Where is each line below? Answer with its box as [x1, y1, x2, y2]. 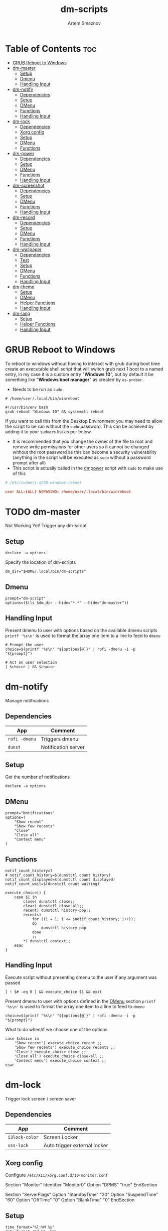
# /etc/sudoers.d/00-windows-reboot [5, 480, 82, 485]
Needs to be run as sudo [12, 386, 63, 392]
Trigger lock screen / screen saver [5, 1095, 76, 1101]
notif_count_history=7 [5, 868, 53, 873]
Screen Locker [43, 1134, 78, 1141]
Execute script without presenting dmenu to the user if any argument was [5, 974, 157, 980]
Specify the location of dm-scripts [5, 559, 76, 565]
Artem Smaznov [67, 20, 101, 26]
